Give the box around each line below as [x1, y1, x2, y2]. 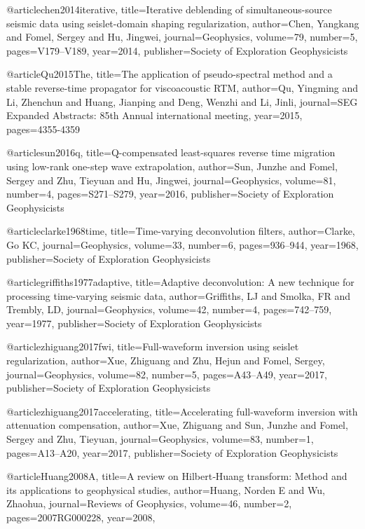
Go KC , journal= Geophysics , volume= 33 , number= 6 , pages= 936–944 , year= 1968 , [6, 237, 359, 252]
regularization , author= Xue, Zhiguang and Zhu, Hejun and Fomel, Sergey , [6, 353, 325, 368]
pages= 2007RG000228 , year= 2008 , [6, 510, 156, 524]
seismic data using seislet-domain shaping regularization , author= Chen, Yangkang [6, 15, 359, 30]
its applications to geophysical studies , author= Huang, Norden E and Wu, [6, 482, 325, 497]
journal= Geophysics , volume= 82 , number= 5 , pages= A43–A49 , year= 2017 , [6, 366, 327, 381]
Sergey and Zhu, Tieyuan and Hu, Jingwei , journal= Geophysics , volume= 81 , [6, 172, 336, 187]
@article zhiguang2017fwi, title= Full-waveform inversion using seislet [6, 339, 299, 354]
